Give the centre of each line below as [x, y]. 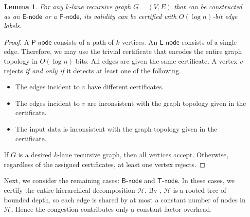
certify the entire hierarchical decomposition [70, 190]
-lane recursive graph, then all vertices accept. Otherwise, [143, 155]
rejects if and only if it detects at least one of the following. [92, 70]
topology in [21, 60]
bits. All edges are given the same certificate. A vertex [156, 60]
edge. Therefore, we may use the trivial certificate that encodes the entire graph [123, 51]
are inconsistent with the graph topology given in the [167, 103]
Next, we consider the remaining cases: [62, 180]
